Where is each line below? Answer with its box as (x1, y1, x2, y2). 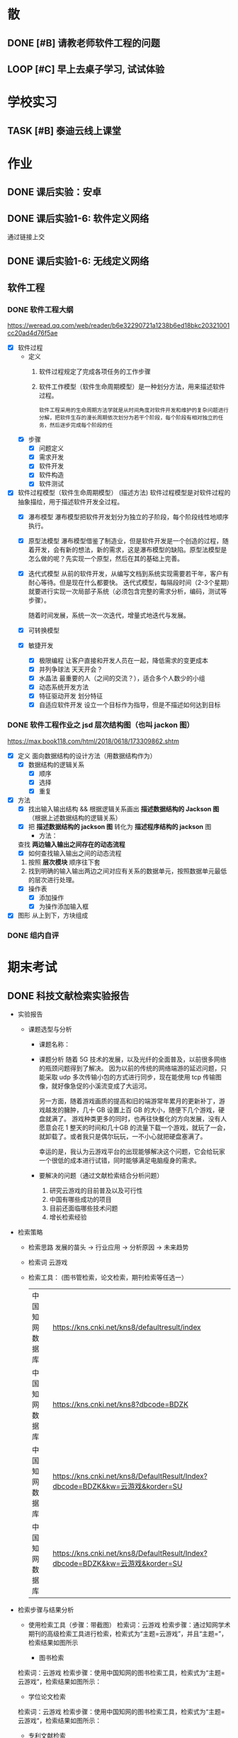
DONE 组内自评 (7, 930, 59, 940)
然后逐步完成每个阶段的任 (49, 422, 113, 429)
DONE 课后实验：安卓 (7, 186, 102, 199)
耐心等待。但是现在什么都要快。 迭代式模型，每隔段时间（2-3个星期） (28, 578, 230, 586)
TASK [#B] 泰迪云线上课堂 (7, 125, 122, 137)
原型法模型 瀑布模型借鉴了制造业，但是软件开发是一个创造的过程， (28, 536, 223, 545)
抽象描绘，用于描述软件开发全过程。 (17, 497, 124, 506)
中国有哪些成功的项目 (49, 1196, 112, 1204)
